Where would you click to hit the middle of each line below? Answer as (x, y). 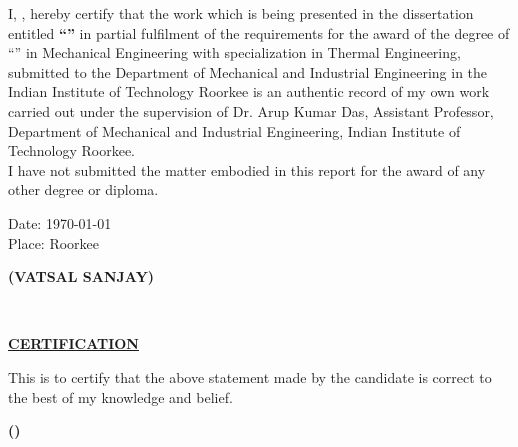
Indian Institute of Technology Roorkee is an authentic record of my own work (249, 91)
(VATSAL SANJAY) (81, 276)
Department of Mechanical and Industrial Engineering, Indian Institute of (234, 130)
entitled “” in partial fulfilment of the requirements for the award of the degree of (259, 32)
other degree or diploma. (83, 189)
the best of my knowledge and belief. (120, 396)
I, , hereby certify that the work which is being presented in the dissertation (241, 13)
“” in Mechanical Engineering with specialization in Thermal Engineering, (234, 52)
